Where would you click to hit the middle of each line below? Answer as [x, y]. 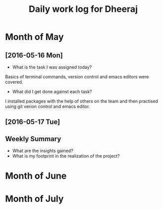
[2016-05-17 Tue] [33, 122]
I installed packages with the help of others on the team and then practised [82, 101]
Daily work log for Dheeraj [83, 9]
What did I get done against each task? [52, 92]
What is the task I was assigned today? [52, 67]
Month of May [34, 37]
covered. [14, 82]
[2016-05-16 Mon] [34, 55]
